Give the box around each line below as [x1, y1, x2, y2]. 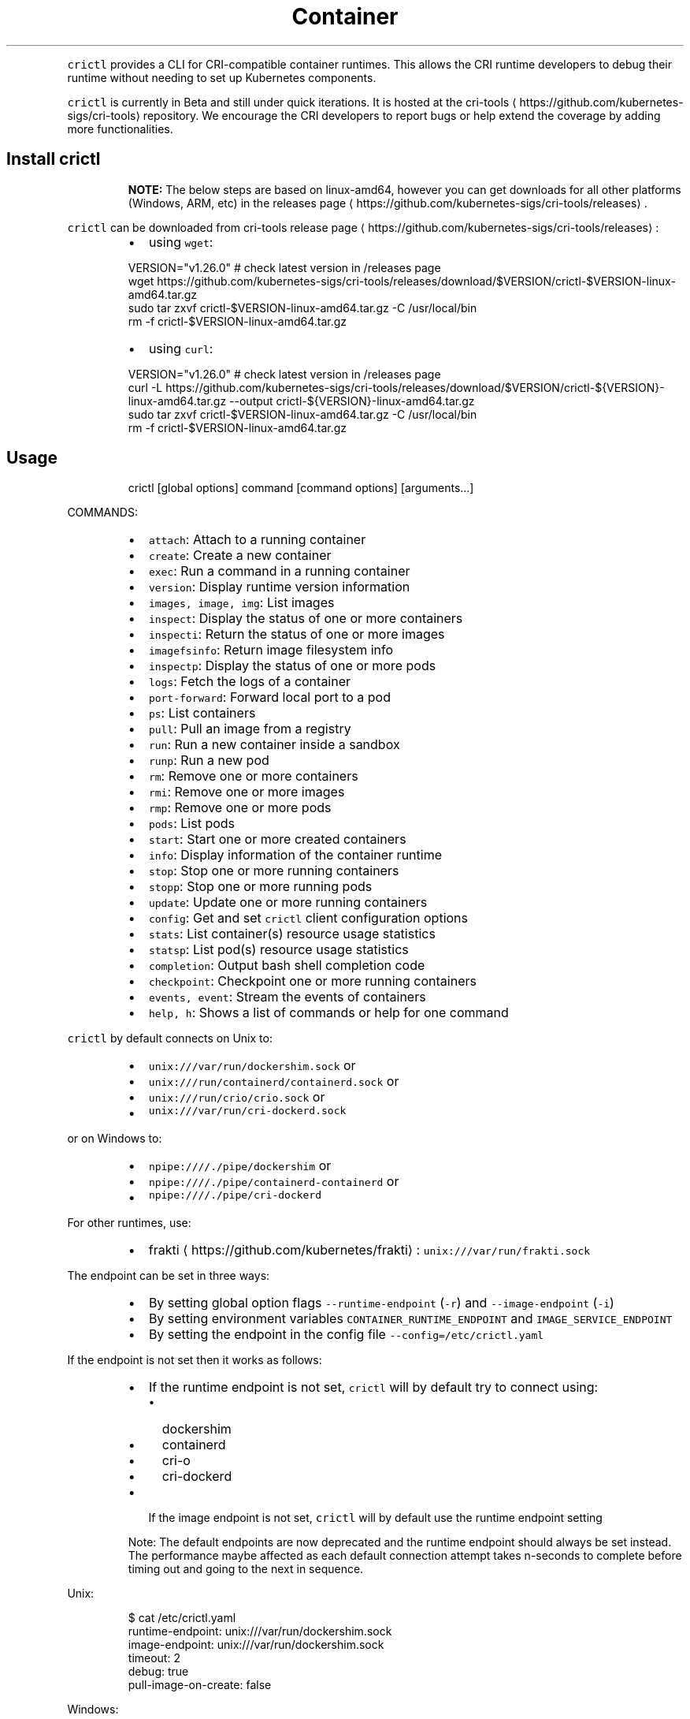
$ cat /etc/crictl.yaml [128, 1611, 236, 1625]
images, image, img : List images [148, 595, 335, 611]
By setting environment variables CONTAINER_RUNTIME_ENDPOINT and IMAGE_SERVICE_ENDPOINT [148, 1311, 673, 1327]
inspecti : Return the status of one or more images [148, 626, 445, 643]
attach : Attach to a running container [148, 531, 366, 548]
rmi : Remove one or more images [148, 784, 345, 800]
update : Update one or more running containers [148, 894, 428, 911]
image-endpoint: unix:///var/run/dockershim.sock [128, 1638, 384, 1652]
